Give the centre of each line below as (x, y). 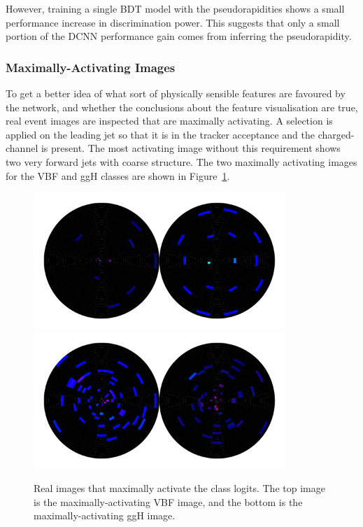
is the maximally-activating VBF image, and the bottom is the (168, 501)
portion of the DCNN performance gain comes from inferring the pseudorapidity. (179, 36)
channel (22, 148)
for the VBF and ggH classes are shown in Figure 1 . (118, 175)
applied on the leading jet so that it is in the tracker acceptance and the (160, 134)
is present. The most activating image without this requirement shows (191, 148)
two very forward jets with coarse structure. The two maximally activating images (181, 161)
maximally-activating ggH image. (105, 515)
